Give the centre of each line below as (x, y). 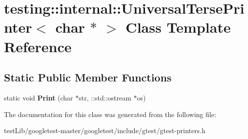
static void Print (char (39, 97)
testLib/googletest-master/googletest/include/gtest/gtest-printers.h (105, 130)
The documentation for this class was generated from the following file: (110, 114)
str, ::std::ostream (105, 97)
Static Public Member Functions (88, 77)
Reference (38, 46)
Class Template (178, 27)
